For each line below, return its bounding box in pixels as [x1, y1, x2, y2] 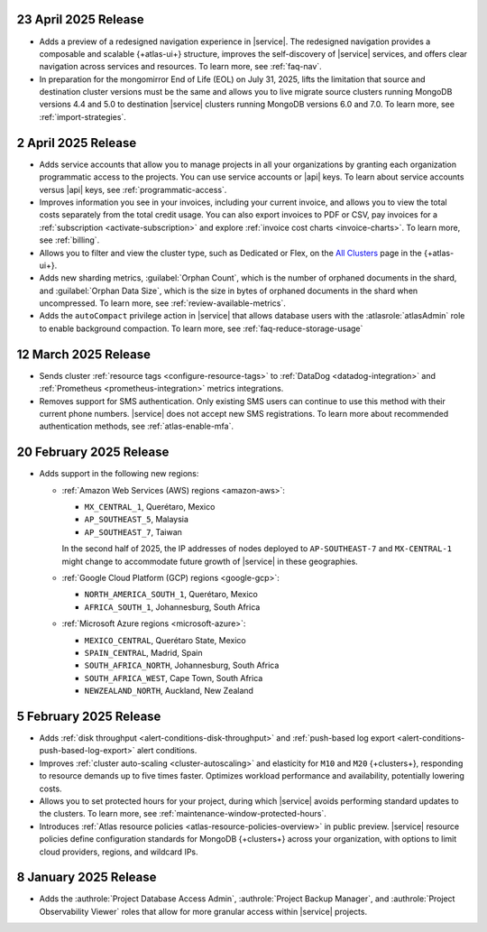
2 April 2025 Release [16, 135, 137, 151]
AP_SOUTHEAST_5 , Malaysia [84, 514, 189, 525]
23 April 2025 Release [16, 12, 144, 27]
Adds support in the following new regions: [39, 468, 199, 479]
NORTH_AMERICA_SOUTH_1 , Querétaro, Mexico [84, 589, 259, 600]
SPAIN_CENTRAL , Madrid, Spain [84, 647, 203, 658]
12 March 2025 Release [16, 346, 152, 362]
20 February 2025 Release [16, 445, 170, 460]
